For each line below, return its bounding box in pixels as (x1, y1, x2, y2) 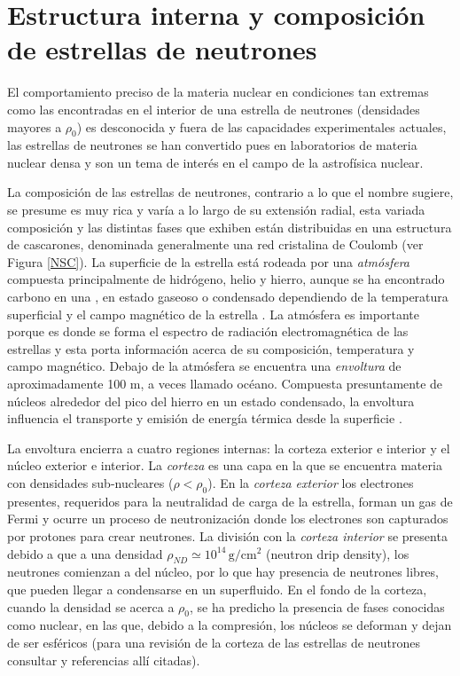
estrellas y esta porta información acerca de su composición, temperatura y (7, 339, 415, 358)
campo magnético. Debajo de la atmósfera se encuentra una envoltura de (7, 357, 402, 375)
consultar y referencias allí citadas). (7, 650, 200, 669)
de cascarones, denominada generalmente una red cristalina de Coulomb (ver (7, 235, 424, 254)
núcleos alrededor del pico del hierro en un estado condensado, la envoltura (7, 391, 415, 410)
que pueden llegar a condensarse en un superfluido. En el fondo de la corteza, (7, 579, 427, 598)
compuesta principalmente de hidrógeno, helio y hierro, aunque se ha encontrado (7, 270, 445, 288)
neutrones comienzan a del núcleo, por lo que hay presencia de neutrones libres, (7, 562, 439, 581)
